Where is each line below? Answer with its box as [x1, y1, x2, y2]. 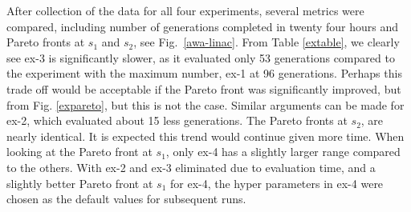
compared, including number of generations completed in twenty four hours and [6, 18, 399, 34]
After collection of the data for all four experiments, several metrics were [6, 2, 364, 18]
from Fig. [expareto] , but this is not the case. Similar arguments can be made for [6, 96, 405, 113]
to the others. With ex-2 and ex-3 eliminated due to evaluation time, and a [6, 158, 376, 175]
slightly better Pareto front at [6, 174, 153, 191]
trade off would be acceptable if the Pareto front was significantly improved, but [6, 80, 401, 97]
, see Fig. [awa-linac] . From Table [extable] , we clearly [133, 34, 400, 50]
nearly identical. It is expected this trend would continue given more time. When [6, 127, 405, 144]
